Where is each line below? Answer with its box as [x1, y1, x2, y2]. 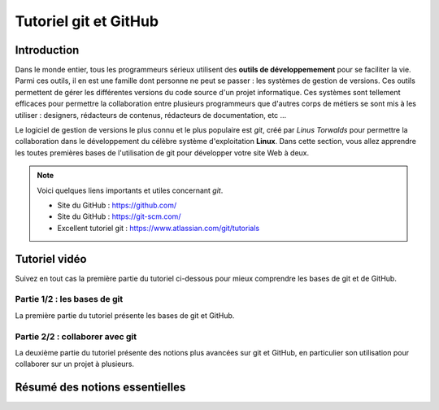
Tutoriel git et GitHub [15, 12, 159, 30]
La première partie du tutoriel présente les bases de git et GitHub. [15, 310, 235, 321]
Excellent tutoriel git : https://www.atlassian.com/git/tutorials [57, 223, 260, 233]
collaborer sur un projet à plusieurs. [15, 359, 134, 369]
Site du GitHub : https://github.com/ [57, 200, 177, 210]
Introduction [15, 43, 80, 57]
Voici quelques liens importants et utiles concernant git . [37, 185, 224, 195]
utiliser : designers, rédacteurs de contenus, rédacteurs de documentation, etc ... [15, 110, 287, 120]
